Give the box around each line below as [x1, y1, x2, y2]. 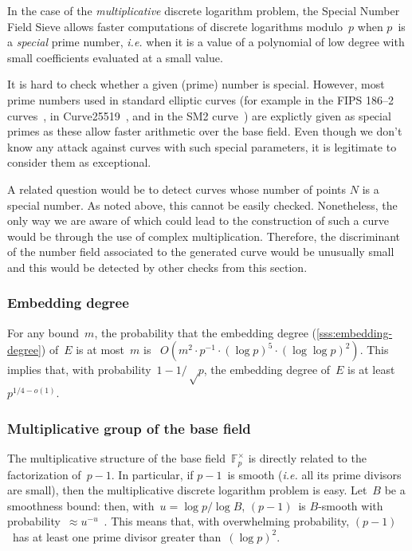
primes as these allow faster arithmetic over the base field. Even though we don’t [7, 123, 402, 140]
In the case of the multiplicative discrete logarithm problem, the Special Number [7, 2, 400, 18]
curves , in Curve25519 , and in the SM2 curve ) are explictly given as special [7, 107, 391, 124]
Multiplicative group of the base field [7, 418, 251, 438]
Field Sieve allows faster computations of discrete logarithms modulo [7, 18, 343, 34]
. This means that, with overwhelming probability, [104, 513, 350, 529]
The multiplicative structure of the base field [7, 450, 226, 466]
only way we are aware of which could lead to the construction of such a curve [7, 212, 389, 229]
